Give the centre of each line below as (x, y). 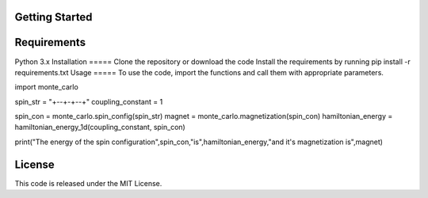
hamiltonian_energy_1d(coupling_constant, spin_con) (100, 128)
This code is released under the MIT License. (88, 183)
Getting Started (53, 17)
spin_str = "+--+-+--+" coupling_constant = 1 (89, 101)
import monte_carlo (46, 87)
